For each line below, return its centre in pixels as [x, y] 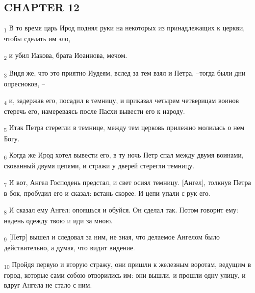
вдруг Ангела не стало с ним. [48, 284]
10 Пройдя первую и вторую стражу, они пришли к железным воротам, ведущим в [127, 265]
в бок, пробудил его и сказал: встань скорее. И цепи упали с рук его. [107, 193]
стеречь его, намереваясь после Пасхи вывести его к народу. [95, 111]
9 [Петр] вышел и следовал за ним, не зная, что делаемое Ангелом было [112, 238]
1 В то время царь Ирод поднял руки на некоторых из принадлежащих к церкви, [125, 28]
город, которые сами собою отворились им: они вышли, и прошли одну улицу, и [125, 275]
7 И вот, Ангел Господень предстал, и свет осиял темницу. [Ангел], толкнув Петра [127, 183]
